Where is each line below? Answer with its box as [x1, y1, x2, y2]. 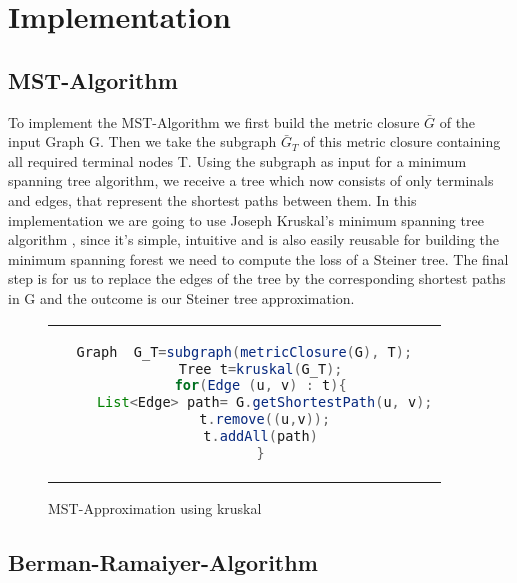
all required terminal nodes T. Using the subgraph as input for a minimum [8, 150, 467, 171]
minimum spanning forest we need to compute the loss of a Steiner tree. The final [8, 248, 509, 269]
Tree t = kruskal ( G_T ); [178, 360, 343, 377]
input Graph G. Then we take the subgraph [8, 131, 277, 152]
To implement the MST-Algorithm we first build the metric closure [8, 111, 420, 132]
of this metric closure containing [303, 131, 501, 152]
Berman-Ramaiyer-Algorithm [8, 547, 318, 578]
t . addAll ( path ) [203, 428, 318, 445]
